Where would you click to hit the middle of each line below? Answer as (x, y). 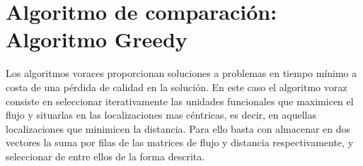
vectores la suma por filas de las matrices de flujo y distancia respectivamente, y (180, 142)
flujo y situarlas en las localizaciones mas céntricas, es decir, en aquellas (161, 115)
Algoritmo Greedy (97, 39)
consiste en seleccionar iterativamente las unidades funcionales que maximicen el (180, 101)
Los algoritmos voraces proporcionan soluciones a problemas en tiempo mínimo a (181, 73)
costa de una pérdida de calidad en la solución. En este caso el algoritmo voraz (177, 87)
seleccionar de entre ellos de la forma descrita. (105, 156)
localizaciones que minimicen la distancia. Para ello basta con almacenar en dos (178, 128)
